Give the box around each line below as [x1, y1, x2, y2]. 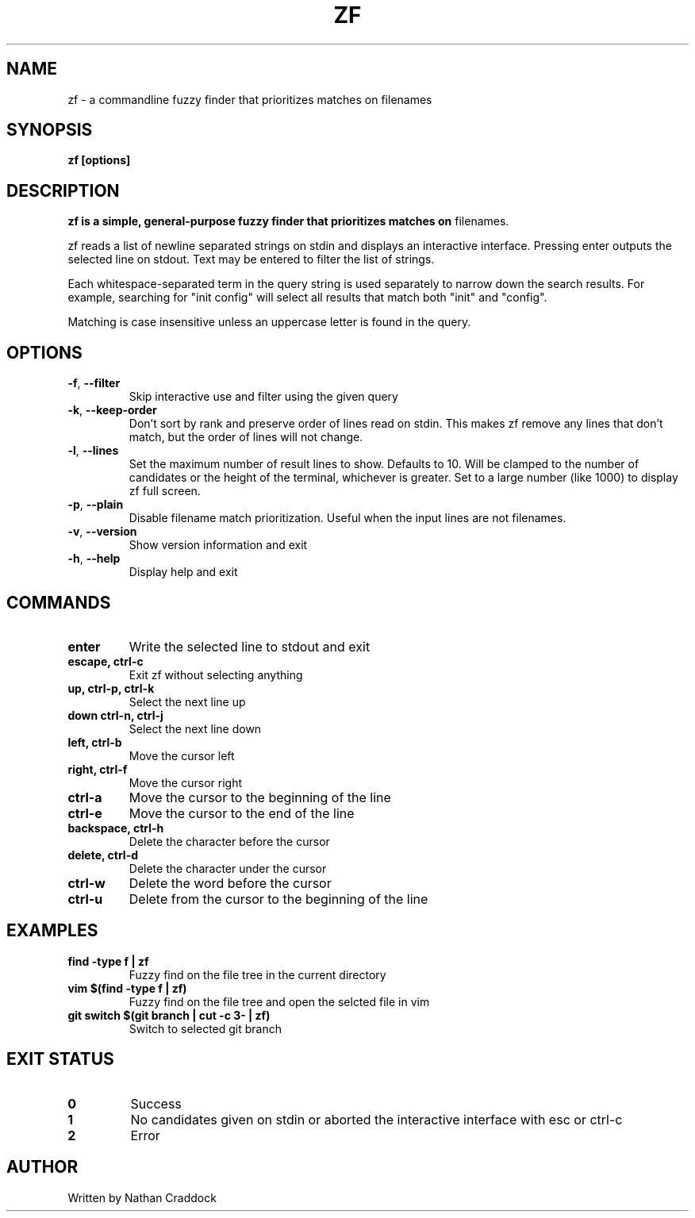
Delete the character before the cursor [129, 834, 330, 848]
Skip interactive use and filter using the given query [129, 390, 398, 404]
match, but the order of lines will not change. [129, 430, 363, 444]
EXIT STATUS [6, 1049, 114, 1070]
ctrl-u [67, 890, 103, 907]
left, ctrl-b [67, 735, 122, 749]
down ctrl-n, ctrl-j [67, 708, 163, 722]
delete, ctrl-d [67, 847, 139, 862]
